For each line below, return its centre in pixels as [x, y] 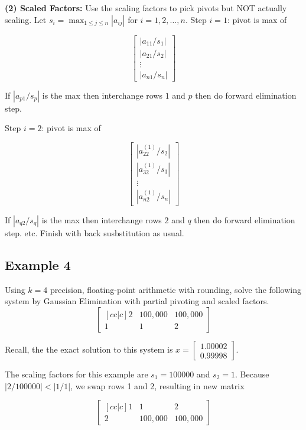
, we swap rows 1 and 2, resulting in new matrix [157, 385]
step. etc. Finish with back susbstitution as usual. [95, 233]
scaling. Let [26, 19]
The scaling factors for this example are [76, 374]
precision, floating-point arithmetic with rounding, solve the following [175, 289]
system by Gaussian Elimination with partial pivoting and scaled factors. [137, 301]
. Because [252, 374]
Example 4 [38, 265]
